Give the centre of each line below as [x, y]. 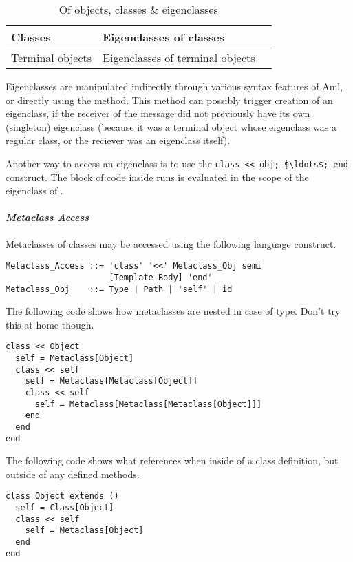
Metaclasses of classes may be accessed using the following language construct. [171, 243]
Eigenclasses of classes [164, 37]
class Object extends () [62, 496]
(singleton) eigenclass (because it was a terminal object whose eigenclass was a [171, 126]
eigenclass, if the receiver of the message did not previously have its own [158, 113]
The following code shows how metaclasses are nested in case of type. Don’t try [173, 311]
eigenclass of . [34, 190]
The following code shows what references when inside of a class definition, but [172, 460]
